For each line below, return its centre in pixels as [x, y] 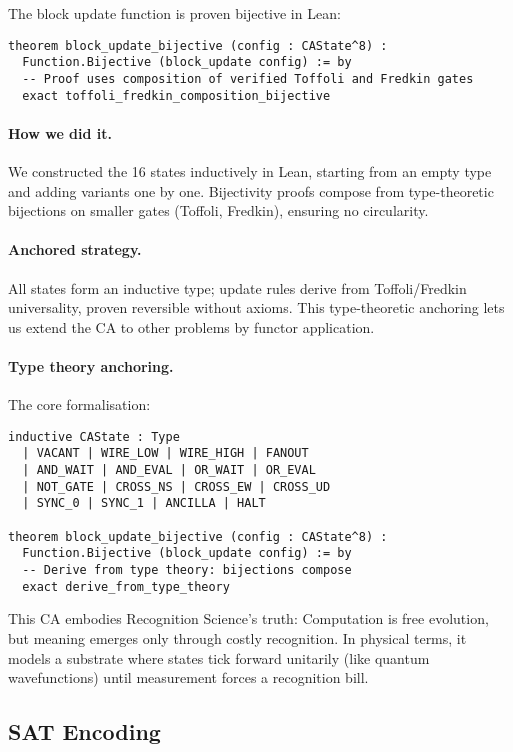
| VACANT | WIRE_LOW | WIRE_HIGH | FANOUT [165, 453]
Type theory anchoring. [91, 365]
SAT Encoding [84, 731]
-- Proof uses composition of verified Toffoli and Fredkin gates [248, 78]
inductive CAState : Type [94, 436]
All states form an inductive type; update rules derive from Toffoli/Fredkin [237, 287]
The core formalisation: [79, 404]
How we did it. [60, 132]
